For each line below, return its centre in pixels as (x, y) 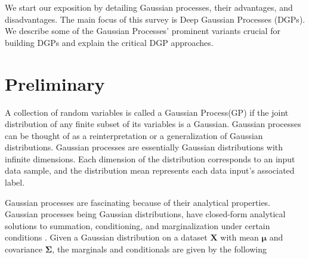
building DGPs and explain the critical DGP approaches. (109, 42)
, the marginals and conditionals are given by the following (159, 249)
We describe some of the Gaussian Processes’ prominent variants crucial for (143, 31)
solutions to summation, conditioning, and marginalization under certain (137, 225)
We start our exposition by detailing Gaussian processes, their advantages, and (149, 7)
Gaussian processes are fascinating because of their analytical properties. (138, 202)
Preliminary (55, 83)
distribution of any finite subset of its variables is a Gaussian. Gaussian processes (153, 124)
